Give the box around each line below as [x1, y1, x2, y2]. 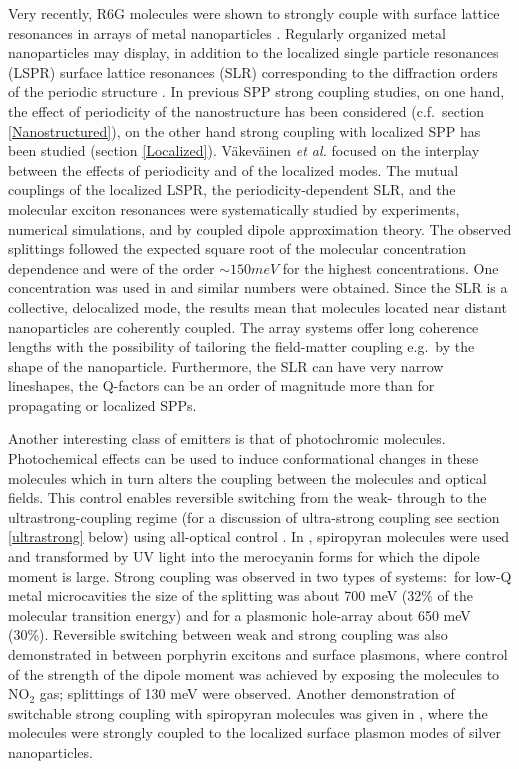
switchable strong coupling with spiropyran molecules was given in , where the [8, 702, 488, 723]
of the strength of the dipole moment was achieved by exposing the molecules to [8, 663, 500, 684]
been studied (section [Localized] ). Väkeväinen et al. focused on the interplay [8, 140, 480, 161]
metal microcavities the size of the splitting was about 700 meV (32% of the [8, 585, 474, 606]
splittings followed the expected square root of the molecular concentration [8, 238, 467, 259]
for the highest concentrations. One [282, 257, 499, 278]
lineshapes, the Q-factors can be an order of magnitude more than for [8, 375, 435, 396]
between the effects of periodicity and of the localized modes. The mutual [8, 159, 459, 180]
